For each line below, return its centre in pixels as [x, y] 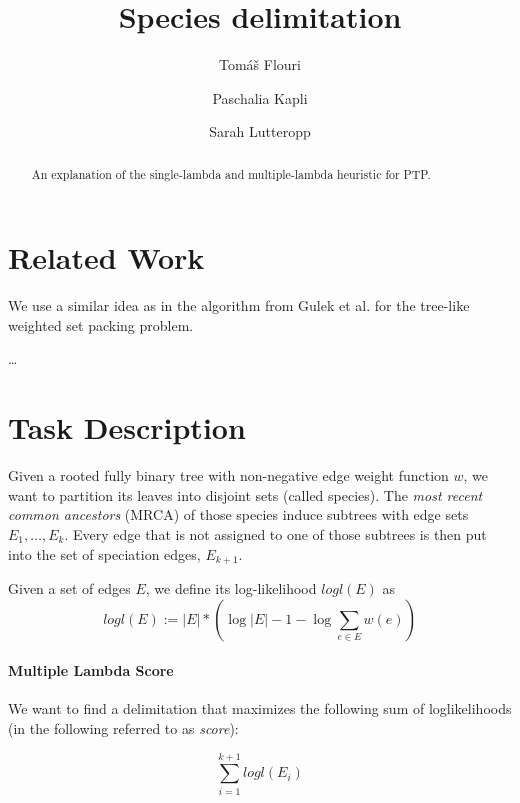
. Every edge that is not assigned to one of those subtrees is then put [275, 533]
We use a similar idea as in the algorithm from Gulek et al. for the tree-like [239, 305]
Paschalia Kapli [260, 97]
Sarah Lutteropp [260, 131]
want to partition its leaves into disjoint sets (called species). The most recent [245, 494]
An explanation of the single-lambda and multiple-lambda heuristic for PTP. [231, 173]
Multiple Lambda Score [91, 670]
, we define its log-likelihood [231, 588]
